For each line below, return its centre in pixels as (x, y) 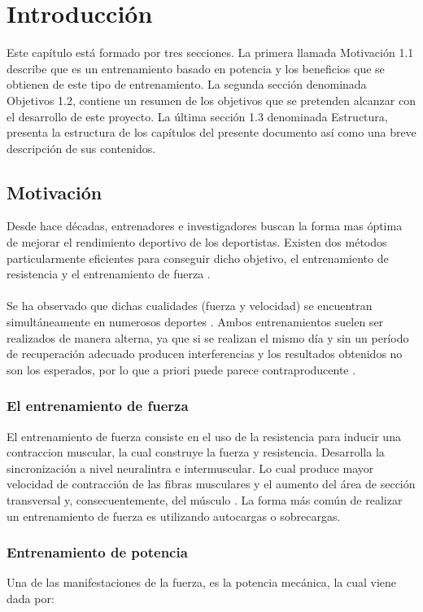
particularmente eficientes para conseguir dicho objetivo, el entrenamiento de (198, 258)
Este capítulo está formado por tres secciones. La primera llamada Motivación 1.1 (210, 52)
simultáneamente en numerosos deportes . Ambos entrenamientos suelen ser (195, 322)
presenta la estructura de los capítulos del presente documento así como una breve (211, 132)
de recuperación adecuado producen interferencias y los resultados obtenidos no (205, 354)
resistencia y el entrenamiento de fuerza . (109, 274)
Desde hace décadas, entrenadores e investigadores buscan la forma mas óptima (205, 226)
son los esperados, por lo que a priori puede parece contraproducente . (181, 369)
